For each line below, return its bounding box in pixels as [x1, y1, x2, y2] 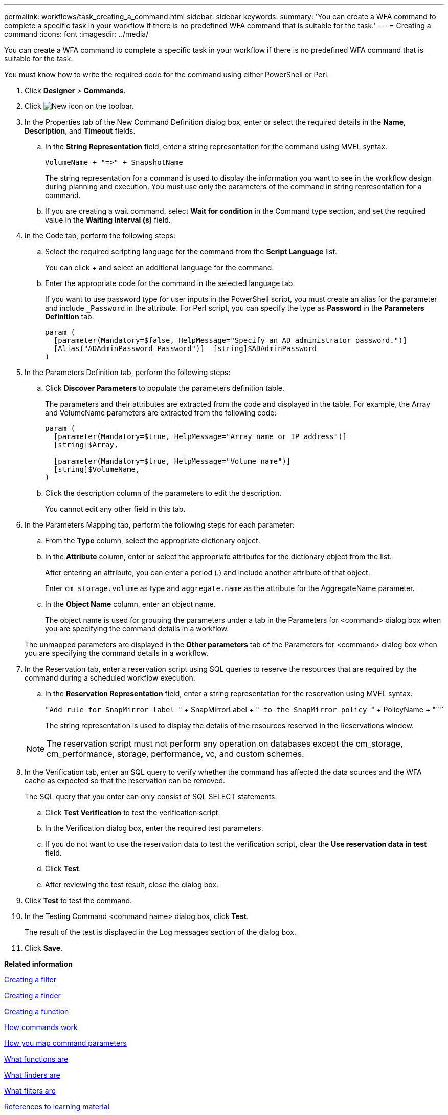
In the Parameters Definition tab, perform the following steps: [25, 368, 231, 377]
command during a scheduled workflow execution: [25, 673, 195, 682]
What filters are [4, 1086, 56, 1095]
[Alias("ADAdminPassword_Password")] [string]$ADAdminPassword [53, 344, 317, 353]
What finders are [4, 1070, 60, 1079]
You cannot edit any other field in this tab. [45, 505, 186, 513]
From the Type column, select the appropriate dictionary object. [45, 536, 260, 545]
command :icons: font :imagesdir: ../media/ [4, 30, 149, 38]
